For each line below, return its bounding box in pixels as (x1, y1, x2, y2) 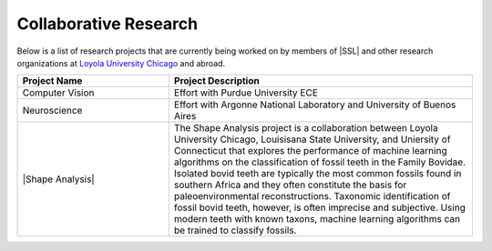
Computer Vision (22, 86, 95, 99)
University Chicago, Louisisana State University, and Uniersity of (173, 133, 451, 146)
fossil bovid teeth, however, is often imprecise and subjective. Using (173, 201, 466, 214)
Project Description (173, 75, 260, 87)
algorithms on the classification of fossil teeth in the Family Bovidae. (173, 156, 466, 168)
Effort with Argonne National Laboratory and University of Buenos (173, 98, 456, 111)
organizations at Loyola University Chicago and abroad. (16, 57, 226, 68)
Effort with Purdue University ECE (173, 86, 318, 99)
